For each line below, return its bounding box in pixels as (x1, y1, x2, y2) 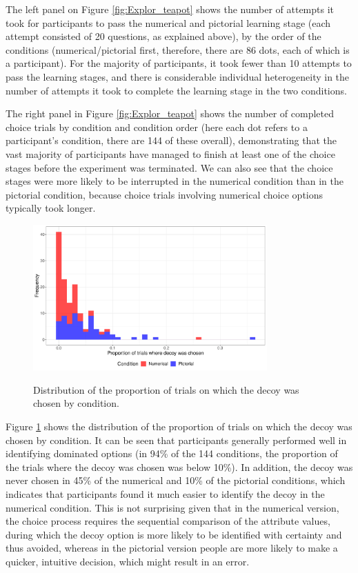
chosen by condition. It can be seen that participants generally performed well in (6, 432, 347, 447)
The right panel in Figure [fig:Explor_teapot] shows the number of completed (6, 106, 334, 121)
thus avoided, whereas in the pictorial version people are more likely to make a (6, 541, 338, 555)
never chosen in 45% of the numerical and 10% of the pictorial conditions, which (6, 473, 346, 487)
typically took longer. (6, 201, 96, 215)
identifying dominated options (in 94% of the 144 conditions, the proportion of (6, 446, 338, 461)
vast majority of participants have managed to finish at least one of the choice (6, 146, 335, 161)
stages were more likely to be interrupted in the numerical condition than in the (6, 174, 344, 188)
